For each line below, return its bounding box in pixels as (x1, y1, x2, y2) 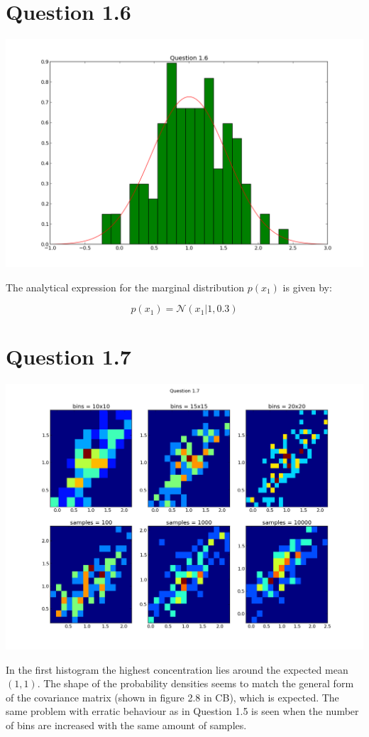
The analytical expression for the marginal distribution (6, 279, 245, 294)
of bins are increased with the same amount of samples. (6, 717, 247, 732)
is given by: (282, 279, 332, 294)
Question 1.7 (6, 342, 131, 371)
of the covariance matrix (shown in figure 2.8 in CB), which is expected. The (6, 689, 339, 704)
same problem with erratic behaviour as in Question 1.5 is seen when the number (6, 704, 359, 719)
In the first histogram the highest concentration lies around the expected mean (6, 662, 348, 677)
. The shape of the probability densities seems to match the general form (37, 676, 354, 691)
